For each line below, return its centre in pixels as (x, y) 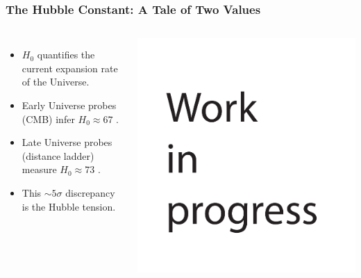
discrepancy (90, 192)
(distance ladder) (58, 155)
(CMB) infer (48, 118)
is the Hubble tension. (69, 206)
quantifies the (66, 55)
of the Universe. (56, 82)
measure (39, 169)
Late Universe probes (67, 142)
